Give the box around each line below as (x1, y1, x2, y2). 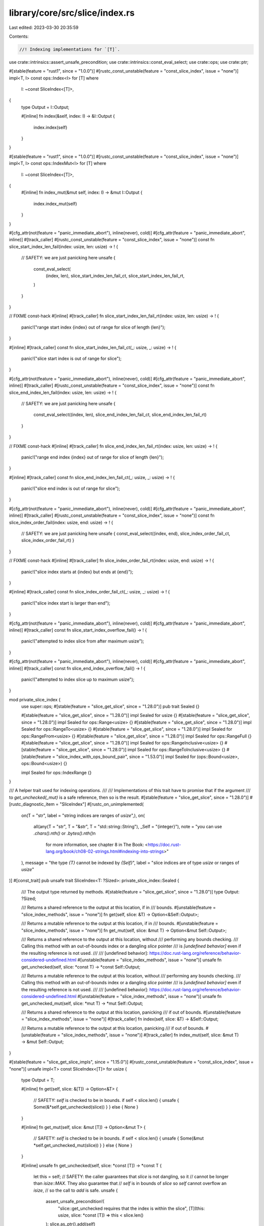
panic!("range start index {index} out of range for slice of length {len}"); (21, 324, 166, 330)
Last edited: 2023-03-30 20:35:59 (9, 25, 79, 30)
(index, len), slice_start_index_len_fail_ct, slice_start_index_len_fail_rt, (45, 273, 185, 279)
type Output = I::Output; (21, 104, 69, 110)
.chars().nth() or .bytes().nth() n (33, 830, 96, 836)
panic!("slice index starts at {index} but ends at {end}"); (21, 569, 133, 575)
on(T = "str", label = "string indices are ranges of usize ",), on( (21, 812, 145, 818)
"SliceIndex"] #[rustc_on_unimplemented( (59, 801, 144, 807)
